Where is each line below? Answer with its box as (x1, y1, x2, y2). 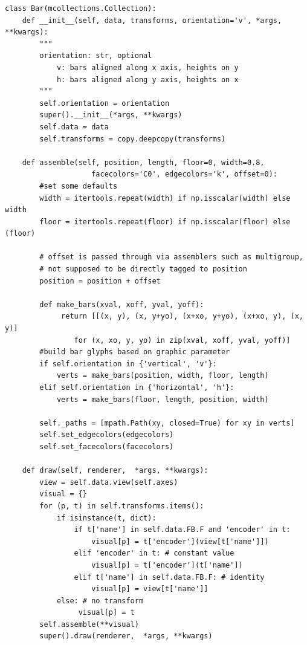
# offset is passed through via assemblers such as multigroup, (39, 253, 303, 262)
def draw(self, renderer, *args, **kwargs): (22, 466, 208, 475)
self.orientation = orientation (39, 99, 170, 108)
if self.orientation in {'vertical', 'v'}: (39, 359, 217, 368)
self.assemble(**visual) (39, 620, 139, 629)
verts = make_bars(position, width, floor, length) (56, 371, 269, 380)
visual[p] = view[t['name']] (91, 585, 208, 594)
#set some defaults (39, 181, 118, 190)
